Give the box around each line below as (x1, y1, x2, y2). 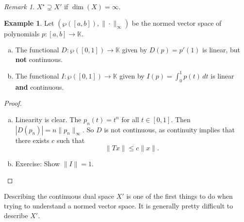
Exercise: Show (15, 159, 60, 169)
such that (56, 135, 85, 145)
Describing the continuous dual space (4, 191, 114, 201)
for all (121, 114, 139, 124)
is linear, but (202, 45, 240, 55)
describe (4, 210, 28, 220)
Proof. (4, 98, 22, 108)
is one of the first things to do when (126, 191, 233, 201)
